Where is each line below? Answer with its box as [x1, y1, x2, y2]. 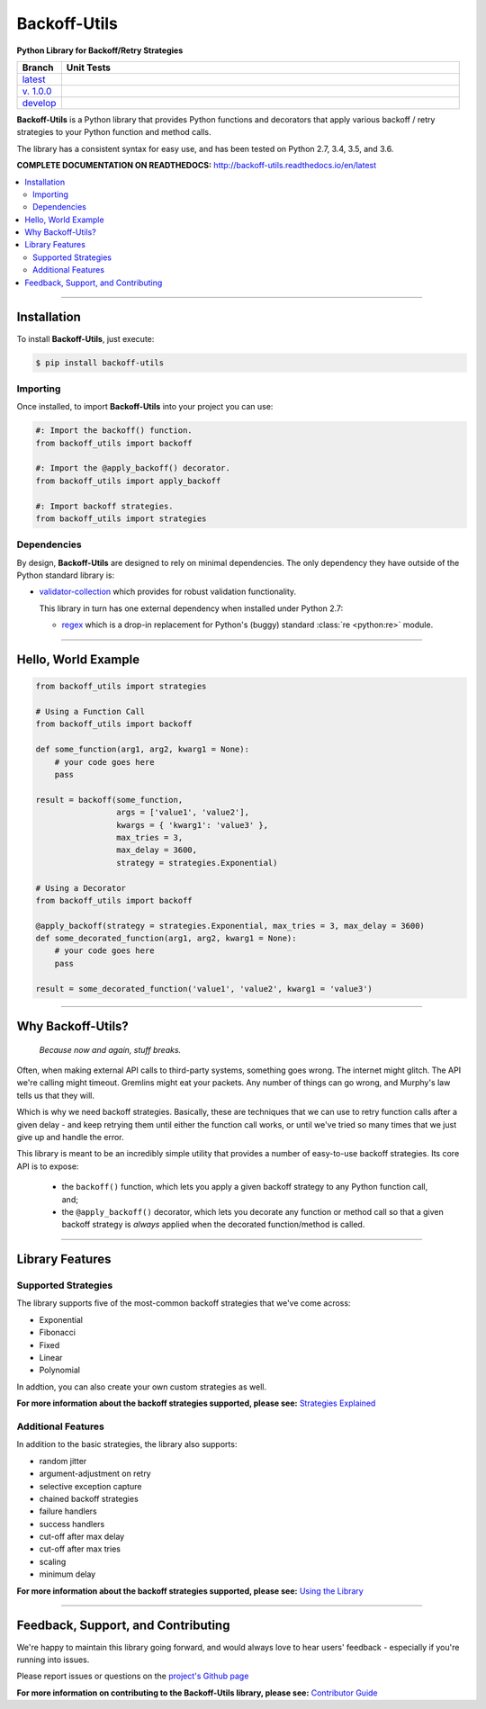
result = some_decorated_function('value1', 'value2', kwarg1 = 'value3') [35, 984, 373, 994]
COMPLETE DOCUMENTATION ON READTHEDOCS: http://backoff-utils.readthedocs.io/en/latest [16, 160, 377, 171]
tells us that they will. [16, 1090, 94, 1101]
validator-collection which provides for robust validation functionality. [39, 586, 297, 598]
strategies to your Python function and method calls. [16, 127, 211, 138]
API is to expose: [16, 1161, 79, 1172]
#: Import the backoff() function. [35, 426, 193, 436]
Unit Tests [66, 61, 112, 74]
